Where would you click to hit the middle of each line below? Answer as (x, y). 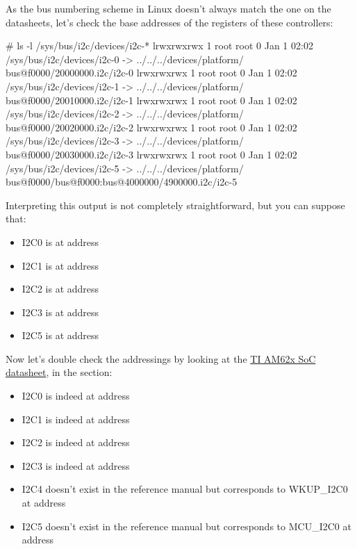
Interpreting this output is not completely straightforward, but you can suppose (175, 205)
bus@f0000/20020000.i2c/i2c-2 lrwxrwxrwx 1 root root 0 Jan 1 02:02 (151, 127)
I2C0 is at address (60, 241)
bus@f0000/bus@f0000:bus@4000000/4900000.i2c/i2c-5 (122, 182)
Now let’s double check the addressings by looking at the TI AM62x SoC (161, 358)
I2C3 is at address (60, 312)
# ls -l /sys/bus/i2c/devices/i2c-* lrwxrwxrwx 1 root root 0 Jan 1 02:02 (159, 46)
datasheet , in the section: (59, 372)
